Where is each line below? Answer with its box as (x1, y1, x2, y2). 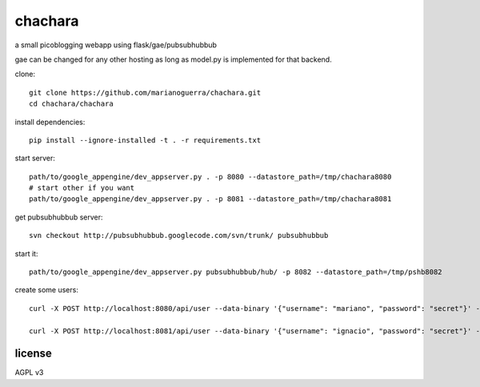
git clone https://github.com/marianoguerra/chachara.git (29, 88, 262, 97)
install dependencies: (14, 117, 86, 127)
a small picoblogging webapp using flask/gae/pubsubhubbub (14, 40, 218, 50)
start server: (14, 153, 56, 163)
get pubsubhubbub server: (14, 212, 103, 222)
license (14, 347, 52, 361)
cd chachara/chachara (29, 99, 114, 108)
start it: (14, 248, 38, 258)
